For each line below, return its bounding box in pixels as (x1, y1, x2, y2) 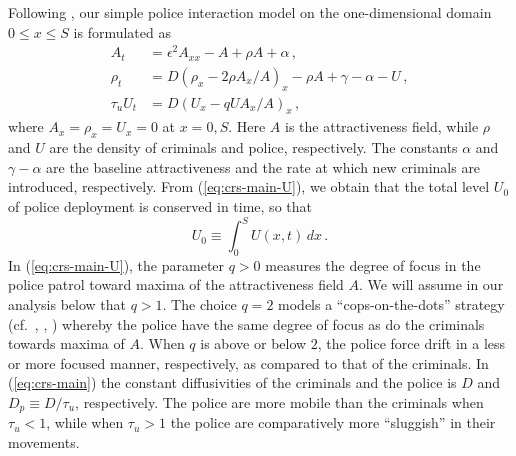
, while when (46, 412, 124, 433)
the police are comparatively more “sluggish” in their (170, 412, 496, 433)
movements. (8, 432, 80, 453)
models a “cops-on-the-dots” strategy (278, 294, 505, 315)
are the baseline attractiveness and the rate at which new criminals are (46, 156, 481, 177)
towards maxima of (8, 333, 125, 354)
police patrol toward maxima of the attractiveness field (8, 274, 344, 295)
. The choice (162, 294, 237, 315)
